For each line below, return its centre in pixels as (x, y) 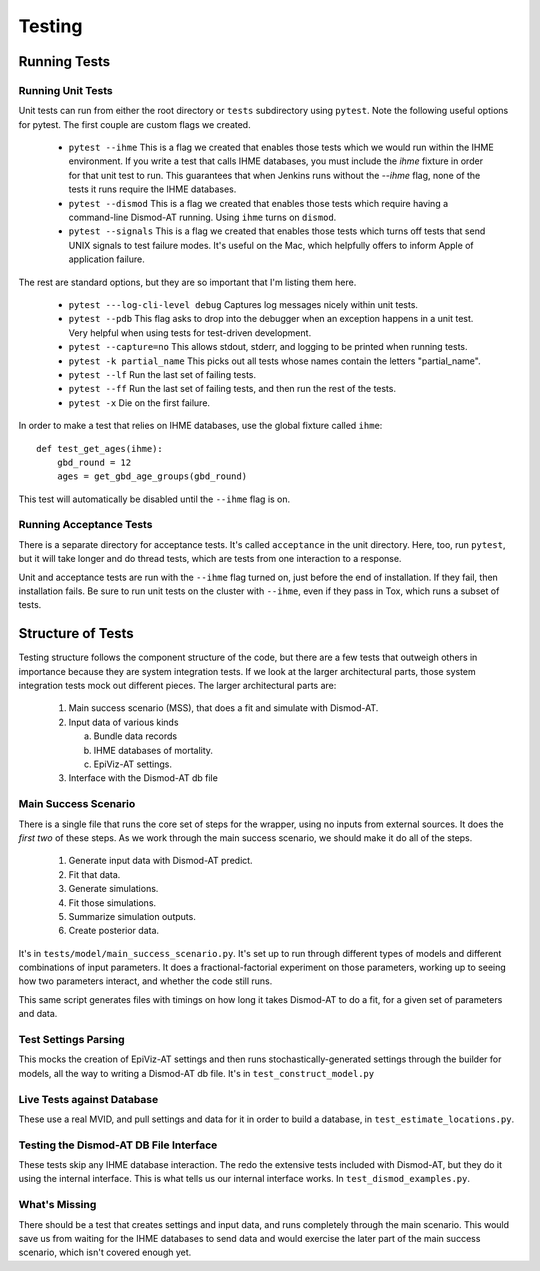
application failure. (106, 259)
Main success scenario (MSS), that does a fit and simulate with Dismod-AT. (223, 708)
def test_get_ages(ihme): (100, 448)
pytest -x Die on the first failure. (139, 402)
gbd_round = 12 (94, 462)
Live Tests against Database (88, 1099)
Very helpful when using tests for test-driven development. (190, 332)
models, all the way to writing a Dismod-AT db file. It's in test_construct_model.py (196, 1073)
